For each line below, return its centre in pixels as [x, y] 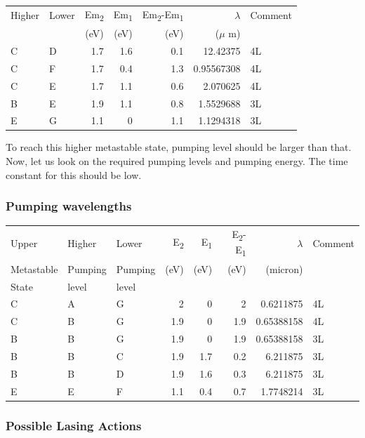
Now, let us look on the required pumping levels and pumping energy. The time [177, 161]
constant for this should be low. [74, 174]
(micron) [284, 268]
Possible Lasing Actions [74, 425]
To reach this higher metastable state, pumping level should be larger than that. [179, 147]
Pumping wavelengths [69, 206]
